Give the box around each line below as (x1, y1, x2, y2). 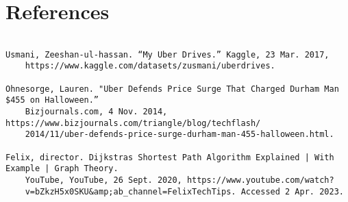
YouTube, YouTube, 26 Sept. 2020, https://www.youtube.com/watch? (25, 175, 334, 185)
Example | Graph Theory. (5, 164, 119, 174)
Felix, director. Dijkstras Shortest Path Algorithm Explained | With (5, 152, 334, 162)
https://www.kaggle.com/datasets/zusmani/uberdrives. (25, 61, 275, 71)
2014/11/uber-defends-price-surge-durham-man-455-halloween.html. (25, 129, 334, 140)
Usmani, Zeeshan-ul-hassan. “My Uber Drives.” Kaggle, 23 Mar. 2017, (5, 49, 330, 60)
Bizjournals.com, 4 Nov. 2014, (25, 107, 168, 117)
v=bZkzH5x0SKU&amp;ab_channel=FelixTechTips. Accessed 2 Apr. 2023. (25, 186, 344, 197)
